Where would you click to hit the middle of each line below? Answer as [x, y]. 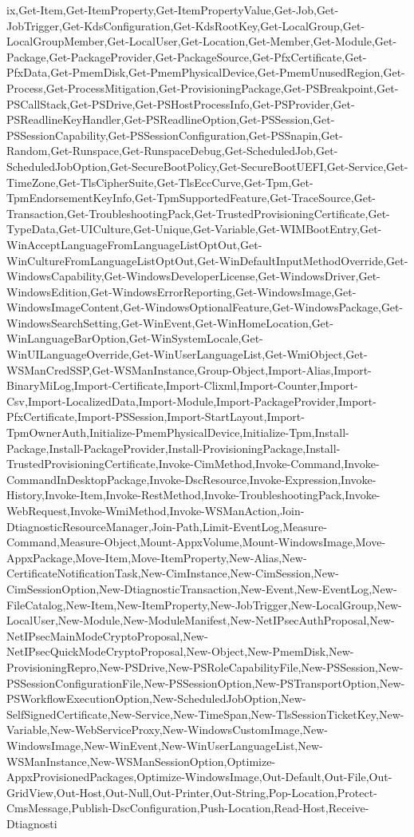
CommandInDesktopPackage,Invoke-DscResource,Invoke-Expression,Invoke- [191, 479]
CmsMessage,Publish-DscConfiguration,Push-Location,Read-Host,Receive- [188, 808]
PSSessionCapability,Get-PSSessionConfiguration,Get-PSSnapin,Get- [175, 135]
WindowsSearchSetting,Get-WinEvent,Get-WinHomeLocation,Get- [170, 322]
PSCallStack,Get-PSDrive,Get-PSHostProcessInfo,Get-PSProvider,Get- [181, 103]
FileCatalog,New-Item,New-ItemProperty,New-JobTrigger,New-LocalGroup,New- [204, 604]
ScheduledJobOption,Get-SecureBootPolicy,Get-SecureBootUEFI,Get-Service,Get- [207, 166]
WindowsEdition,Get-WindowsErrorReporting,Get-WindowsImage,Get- [181, 291]
